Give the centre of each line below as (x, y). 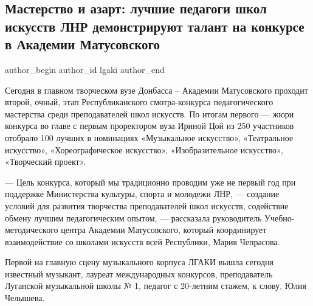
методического (32, 230)
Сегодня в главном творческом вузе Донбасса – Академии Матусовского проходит (156, 90)
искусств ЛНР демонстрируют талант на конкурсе (155, 26)
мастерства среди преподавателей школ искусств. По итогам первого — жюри (150, 113)
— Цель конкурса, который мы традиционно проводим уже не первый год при (150, 182)
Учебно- (279, 217)
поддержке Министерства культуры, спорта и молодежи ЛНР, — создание (142, 194)
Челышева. (25, 298)
